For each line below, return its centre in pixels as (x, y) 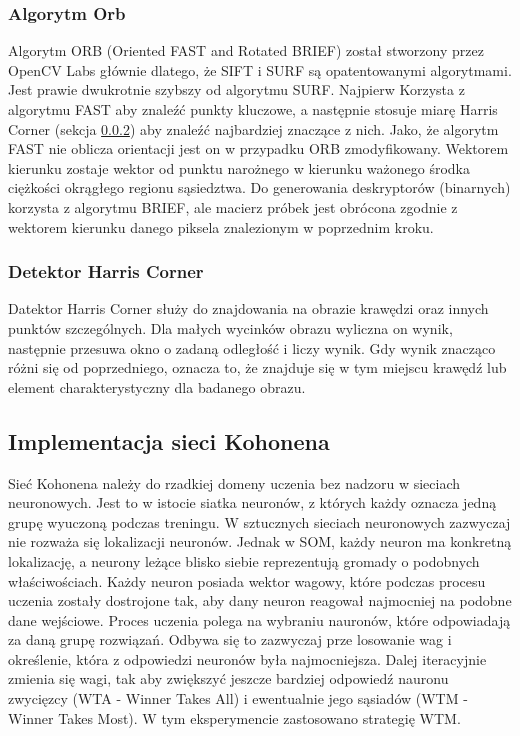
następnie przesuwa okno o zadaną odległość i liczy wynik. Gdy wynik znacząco (252, 347)
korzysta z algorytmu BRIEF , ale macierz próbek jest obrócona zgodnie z (233, 206)
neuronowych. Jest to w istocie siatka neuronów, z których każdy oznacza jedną (252, 502)
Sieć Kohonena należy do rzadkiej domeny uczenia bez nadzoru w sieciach (234, 482)
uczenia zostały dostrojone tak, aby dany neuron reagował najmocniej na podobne (260, 600)
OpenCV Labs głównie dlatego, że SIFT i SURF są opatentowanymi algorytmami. (260, 69)
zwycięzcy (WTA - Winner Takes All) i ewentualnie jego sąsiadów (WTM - (238, 698)
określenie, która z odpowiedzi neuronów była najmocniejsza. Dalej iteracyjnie (247, 658)
